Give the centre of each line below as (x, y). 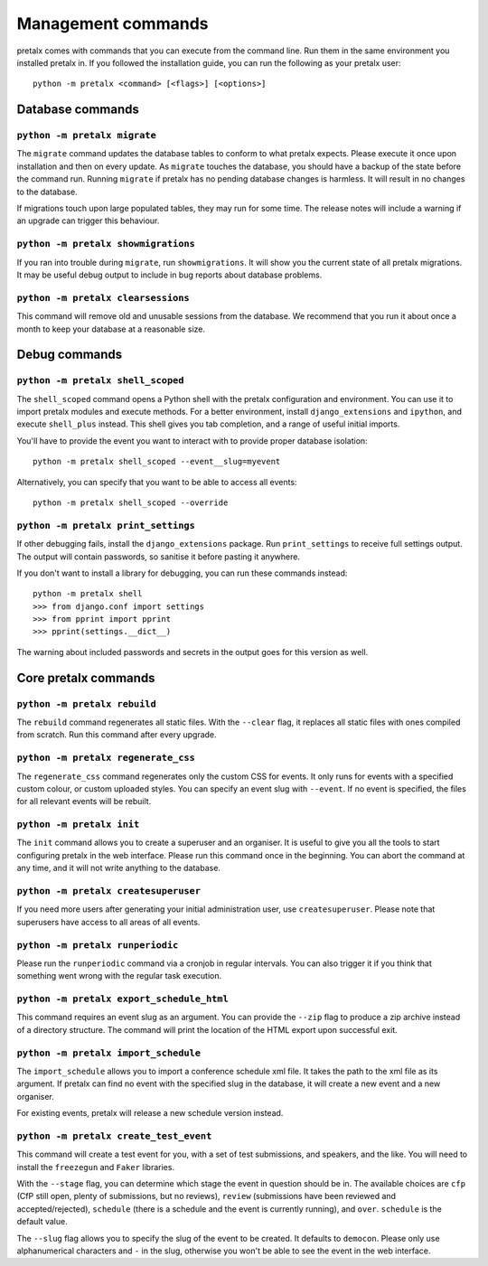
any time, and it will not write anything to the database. (119, 868)
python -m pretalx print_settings (106, 525)
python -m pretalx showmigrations (106, 244)
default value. (42, 1222)
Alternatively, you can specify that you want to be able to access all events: (157, 482)
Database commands (78, 110)
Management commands (113, 23)
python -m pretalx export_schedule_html (123, 999)
